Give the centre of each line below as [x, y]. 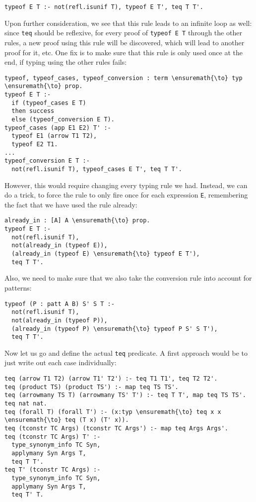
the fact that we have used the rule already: [71, 204]
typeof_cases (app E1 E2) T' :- [58, 128]
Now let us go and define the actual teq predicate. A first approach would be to [126, 352]
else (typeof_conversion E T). [63, 119]
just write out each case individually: [61, 362]
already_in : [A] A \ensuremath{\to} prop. [77, 221]
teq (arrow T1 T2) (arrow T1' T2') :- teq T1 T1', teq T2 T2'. [111, 379]
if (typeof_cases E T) [49, 103]
